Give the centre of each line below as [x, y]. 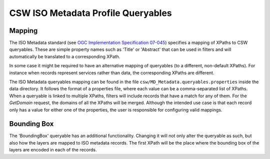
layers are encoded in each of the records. [53, 150]
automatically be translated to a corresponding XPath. [65, 56]
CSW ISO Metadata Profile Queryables [90, 13]
